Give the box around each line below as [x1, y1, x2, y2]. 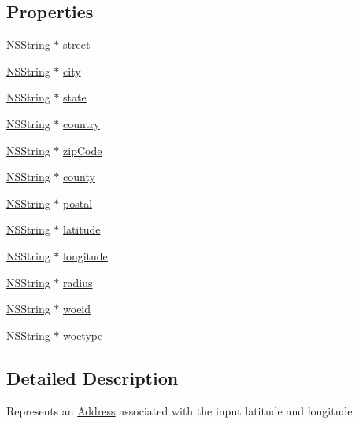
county [63, 168, 95, 185]
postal [63, 194, 93, 211]
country [63, 115, 100, 131]
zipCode [63, 142, 102, 158]
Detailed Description [6, 365, 179, 389]
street [63, 36, 91, 53]
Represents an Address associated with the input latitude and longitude [6, 402, 353, 418]
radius [63, 274, 93, 290]
